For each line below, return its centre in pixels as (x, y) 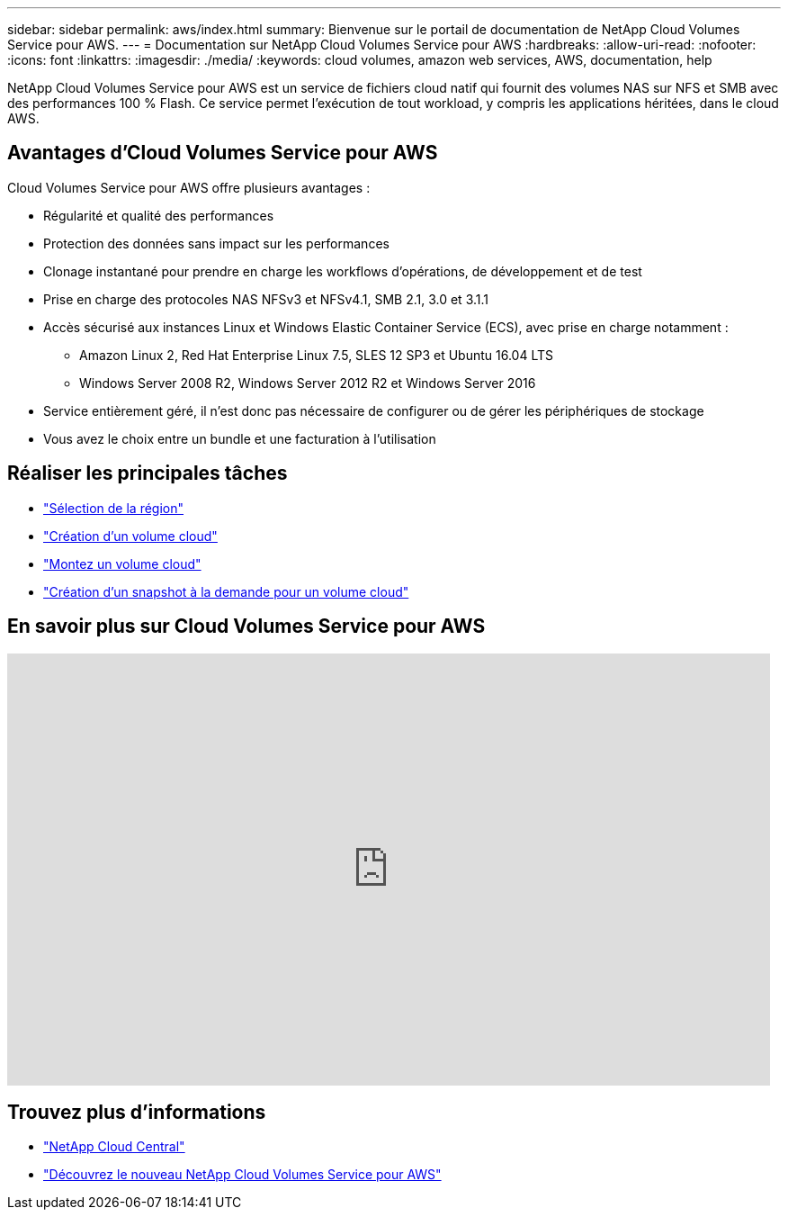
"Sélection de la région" (114, 508)
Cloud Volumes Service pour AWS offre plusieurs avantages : (189, 187)
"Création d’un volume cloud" (130, 536)
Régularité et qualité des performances (159, 215)
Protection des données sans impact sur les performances (216, 243)
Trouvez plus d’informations (137, 1112)
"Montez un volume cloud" (122, 563)
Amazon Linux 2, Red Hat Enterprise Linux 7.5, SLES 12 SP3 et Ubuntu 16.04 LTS (317, 355)
